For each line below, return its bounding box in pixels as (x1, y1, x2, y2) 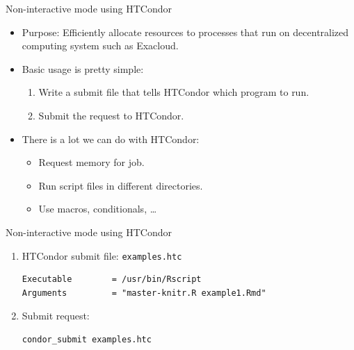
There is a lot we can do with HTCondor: (22, 131, 200, 146)
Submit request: (22, 308, 90, 323)
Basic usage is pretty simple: (22, 61, 144, 76)
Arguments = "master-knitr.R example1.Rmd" (22, 287, 266, 298)
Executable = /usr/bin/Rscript (22, 274, 202, 285)
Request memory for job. (38, 155, 145, 169)
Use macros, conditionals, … (38, 201, 157, 216)
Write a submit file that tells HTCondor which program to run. (38, 85, 309, 99)
